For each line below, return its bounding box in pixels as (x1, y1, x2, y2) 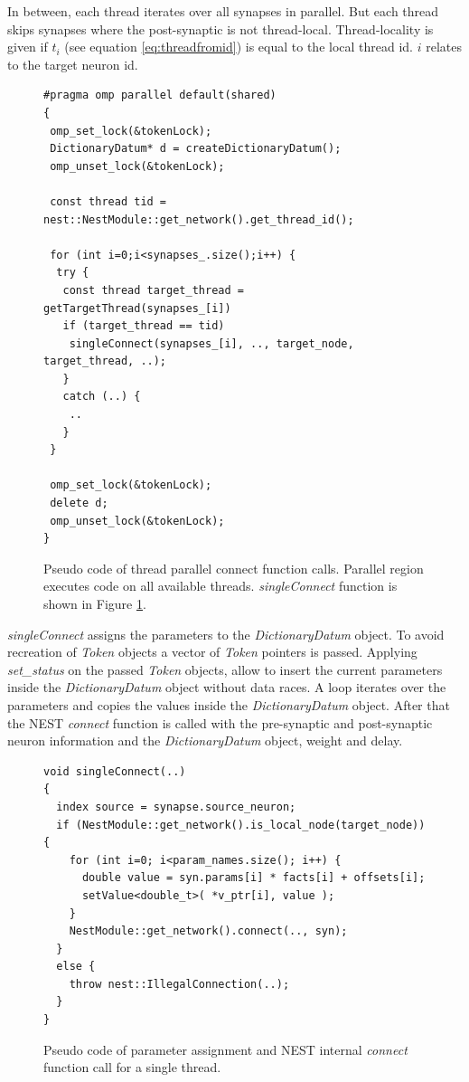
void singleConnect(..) (43, 764, 186, 778)
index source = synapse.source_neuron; (56, 800, 296, 813)
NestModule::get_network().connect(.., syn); (69, 925, 348, 938)
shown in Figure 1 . (43, 594, 146, 612)
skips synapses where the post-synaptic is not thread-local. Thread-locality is (7, 19, 434, 38)
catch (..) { (62, 390, 141, 403)
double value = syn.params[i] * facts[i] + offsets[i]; (81, 871, 426, 885)
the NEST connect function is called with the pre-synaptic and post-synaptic (7, 713, 433, 732)
